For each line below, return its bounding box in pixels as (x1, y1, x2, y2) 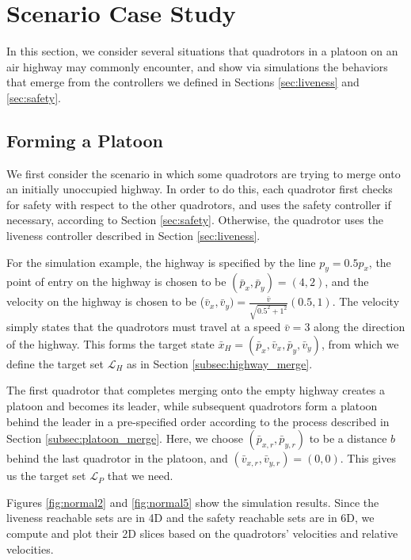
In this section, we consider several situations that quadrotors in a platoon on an (6, 43, 398, 59)
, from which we (321, 335, 399, 352)
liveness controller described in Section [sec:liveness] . (6, 227, 261, 244)
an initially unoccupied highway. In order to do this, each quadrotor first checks (6, 181, 393, 197)
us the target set (6, 467, 86, 484)
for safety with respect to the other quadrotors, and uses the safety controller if (6, 196, 391, 212)
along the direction (314, 318, 405, 335)
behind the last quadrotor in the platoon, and (6, 450, 228, 467)
